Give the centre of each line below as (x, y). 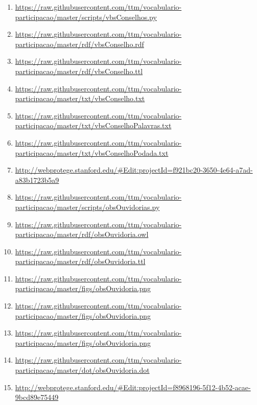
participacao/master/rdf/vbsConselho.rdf (79, 44)
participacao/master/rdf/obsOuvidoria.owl (82, 234)
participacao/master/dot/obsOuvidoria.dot (82, 370)
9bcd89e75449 (37, 397)
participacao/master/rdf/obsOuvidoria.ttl (80, 261)
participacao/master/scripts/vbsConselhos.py (86, 17)
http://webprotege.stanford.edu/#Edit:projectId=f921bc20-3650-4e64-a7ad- (134, 170)
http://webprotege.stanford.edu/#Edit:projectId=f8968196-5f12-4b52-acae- (133, 387)
